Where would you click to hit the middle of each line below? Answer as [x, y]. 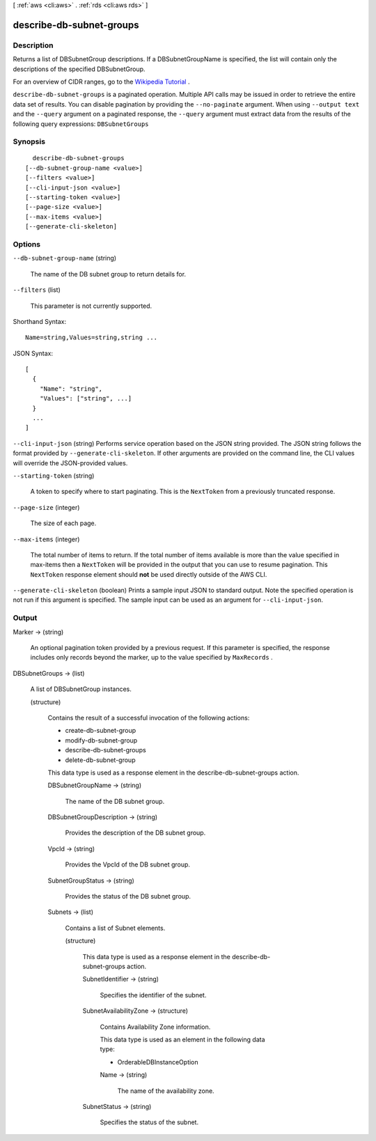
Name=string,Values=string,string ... [92, 337]
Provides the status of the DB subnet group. [128, 896]
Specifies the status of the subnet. [149, 1122]
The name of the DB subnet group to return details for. [108, 274]
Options [27, 244]
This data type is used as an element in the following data [182, 1039]
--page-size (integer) [46, 507]
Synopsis [29, 141]
